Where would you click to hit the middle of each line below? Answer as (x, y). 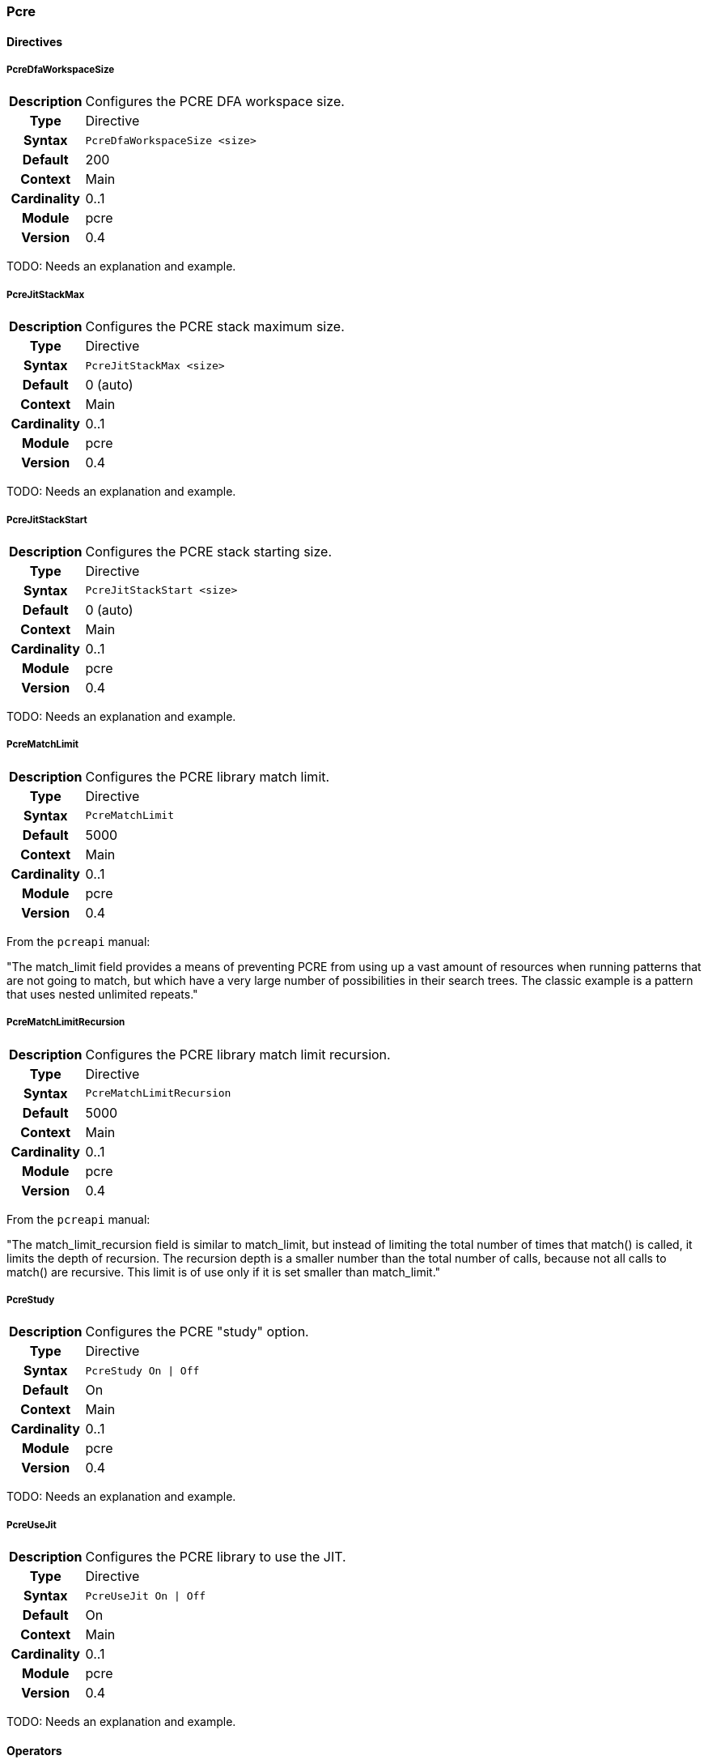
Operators (34, 1750)
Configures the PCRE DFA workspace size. (215, 102)
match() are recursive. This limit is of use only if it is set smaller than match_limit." (224, 1272)
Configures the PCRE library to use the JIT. (216, 1557)
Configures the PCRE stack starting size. (209, 551)
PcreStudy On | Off (142, 1370)
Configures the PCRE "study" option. (197, 1332)
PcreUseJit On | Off (146, 1596)
